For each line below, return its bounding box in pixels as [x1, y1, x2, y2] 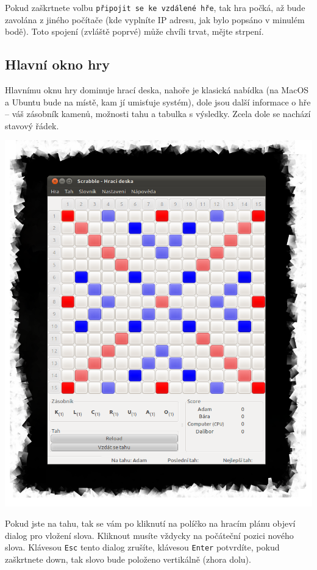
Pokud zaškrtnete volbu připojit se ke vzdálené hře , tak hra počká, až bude [5, 1, 305, 13]
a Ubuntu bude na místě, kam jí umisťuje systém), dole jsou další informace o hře [5, 95, 311, 108]
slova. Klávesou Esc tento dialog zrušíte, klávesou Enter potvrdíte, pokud [5, 541, 280, 554]
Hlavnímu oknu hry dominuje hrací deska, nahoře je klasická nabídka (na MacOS [5, 84, 309, 96]
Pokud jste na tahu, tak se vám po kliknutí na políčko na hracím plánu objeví [5, 517, 296, 530]
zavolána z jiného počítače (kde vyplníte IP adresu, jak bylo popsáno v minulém [5, 13, 305, 26]
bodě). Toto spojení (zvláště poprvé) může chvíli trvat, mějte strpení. [5, 25, 264, 38]
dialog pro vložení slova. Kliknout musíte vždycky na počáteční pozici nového [5, 529, 294, 541]
